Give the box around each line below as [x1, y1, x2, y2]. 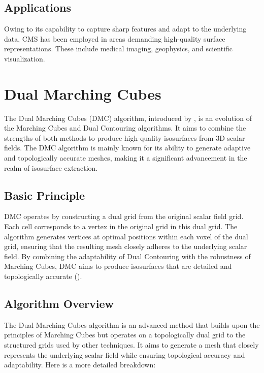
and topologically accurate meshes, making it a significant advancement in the [4, 152, 247, 163]
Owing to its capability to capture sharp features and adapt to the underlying [4, 23, 247, 34]
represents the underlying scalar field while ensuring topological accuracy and [4, 349, 245, 360]
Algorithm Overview [4, 296, 114, 312]
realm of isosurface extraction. [4, 162, 98, 173]
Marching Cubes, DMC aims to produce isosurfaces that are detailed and [4, 261, 232, 271]
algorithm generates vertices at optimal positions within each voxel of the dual [4, 231, 248, 241]
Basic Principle [4, 187, 85, 203]
